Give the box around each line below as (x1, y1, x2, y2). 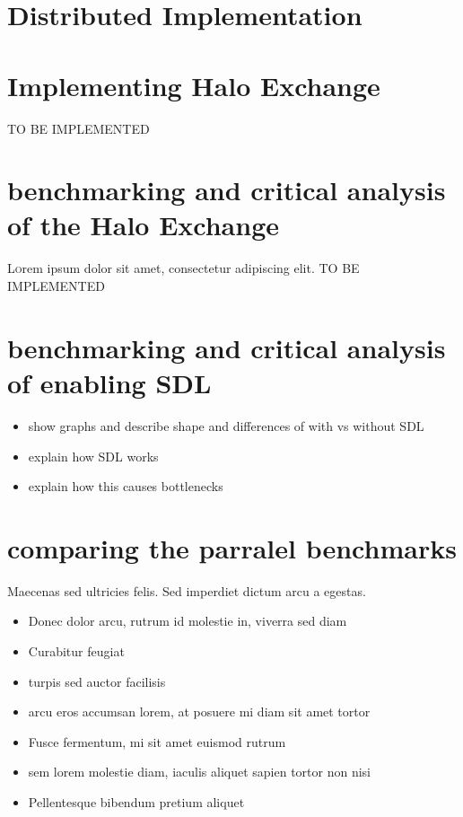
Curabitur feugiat (28, 642, 125, 660)
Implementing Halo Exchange (7, 66, 380, 103)
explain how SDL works (28, 446, 159, 465)
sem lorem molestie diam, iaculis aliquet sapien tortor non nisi (28, 762, 371, 781)
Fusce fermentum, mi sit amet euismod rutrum (28, 732, 286, 751)
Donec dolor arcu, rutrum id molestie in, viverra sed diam (28, 611, 347, 630)
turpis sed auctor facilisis (28, 672, 166, 690)
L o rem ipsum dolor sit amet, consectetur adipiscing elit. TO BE (7, 259, 360, 277)
